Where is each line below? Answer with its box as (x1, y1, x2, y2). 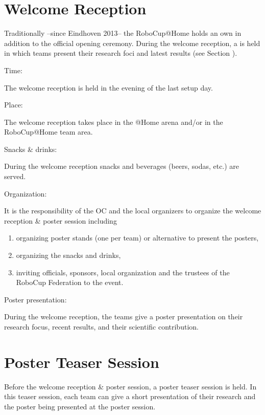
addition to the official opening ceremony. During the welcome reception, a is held (4, 37, 260, 48)
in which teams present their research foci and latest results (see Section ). (4, 48, 237, 58)
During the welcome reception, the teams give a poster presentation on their (4, 311, 243, 322)
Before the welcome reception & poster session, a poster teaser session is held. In (4, 381, 257, 391)
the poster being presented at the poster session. (4, 401, 156, 411)
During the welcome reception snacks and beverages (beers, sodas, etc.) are (4, 161, 239, 171)
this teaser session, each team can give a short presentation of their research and (4, 391, 256, 402)
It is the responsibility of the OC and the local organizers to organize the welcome (4, 205, 261, 216)
